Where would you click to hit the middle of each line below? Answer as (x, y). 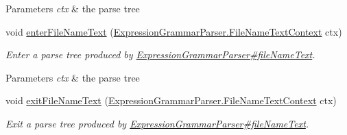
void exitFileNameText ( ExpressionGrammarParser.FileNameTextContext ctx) (171, 100)
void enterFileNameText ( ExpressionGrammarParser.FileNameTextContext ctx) (174, 31)
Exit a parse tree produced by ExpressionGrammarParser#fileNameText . (157, 123)
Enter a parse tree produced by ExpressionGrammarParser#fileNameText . (160, 54)
